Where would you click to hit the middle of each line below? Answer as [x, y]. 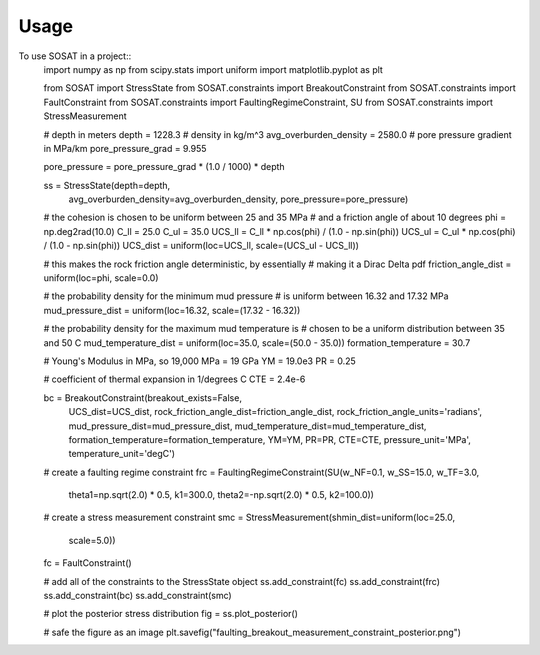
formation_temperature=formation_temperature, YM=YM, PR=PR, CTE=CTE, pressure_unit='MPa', [270, 439]
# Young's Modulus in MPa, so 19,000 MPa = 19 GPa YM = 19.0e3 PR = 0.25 [200, 361]
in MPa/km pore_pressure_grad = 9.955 [125, 148]
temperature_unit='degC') [121, 454]
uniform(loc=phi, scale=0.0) [101, 278]
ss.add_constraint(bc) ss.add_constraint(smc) [137, 596]
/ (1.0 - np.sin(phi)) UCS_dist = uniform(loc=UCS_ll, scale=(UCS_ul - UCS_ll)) [201, 246]
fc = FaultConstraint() [87, 563]
